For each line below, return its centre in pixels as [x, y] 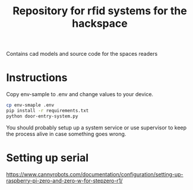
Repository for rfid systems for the [100, 11]
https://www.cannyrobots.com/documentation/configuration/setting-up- [95, 174]
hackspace [100, 23]
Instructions [37, 78]
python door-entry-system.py [42, 116]
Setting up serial [48, 158]
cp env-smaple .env [30, 105]
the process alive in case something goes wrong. [66, 134]
